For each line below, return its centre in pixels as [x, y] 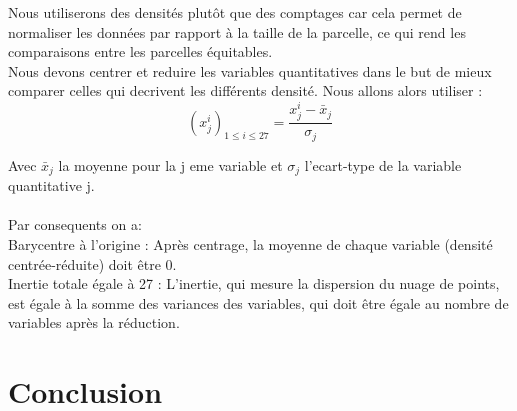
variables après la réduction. [94, 322]
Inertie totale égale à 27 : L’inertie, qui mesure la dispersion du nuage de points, [254, 283]
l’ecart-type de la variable [383, 164]
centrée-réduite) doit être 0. [92, 263]
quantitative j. [51, 185]
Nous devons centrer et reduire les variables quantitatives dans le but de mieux [250, 70]
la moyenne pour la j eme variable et [170, 164]
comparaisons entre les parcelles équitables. [140, 51]
